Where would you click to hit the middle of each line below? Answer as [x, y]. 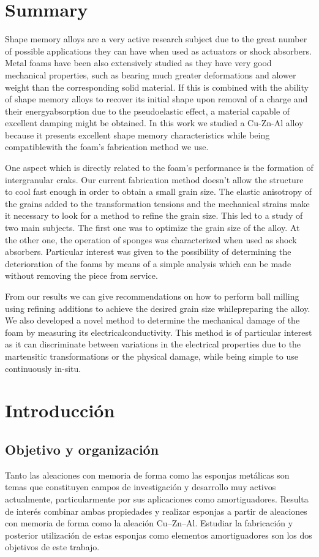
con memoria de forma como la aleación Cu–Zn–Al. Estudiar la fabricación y [149, 523]
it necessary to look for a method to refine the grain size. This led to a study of [154, 215]
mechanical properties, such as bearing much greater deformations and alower [151, 74]
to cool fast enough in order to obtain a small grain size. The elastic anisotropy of [159, 191]
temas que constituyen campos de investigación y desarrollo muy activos [141, 487]
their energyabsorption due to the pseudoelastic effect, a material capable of [148, 111]
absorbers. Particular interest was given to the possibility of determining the [148, 252]
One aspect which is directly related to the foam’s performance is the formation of [159, 168]
